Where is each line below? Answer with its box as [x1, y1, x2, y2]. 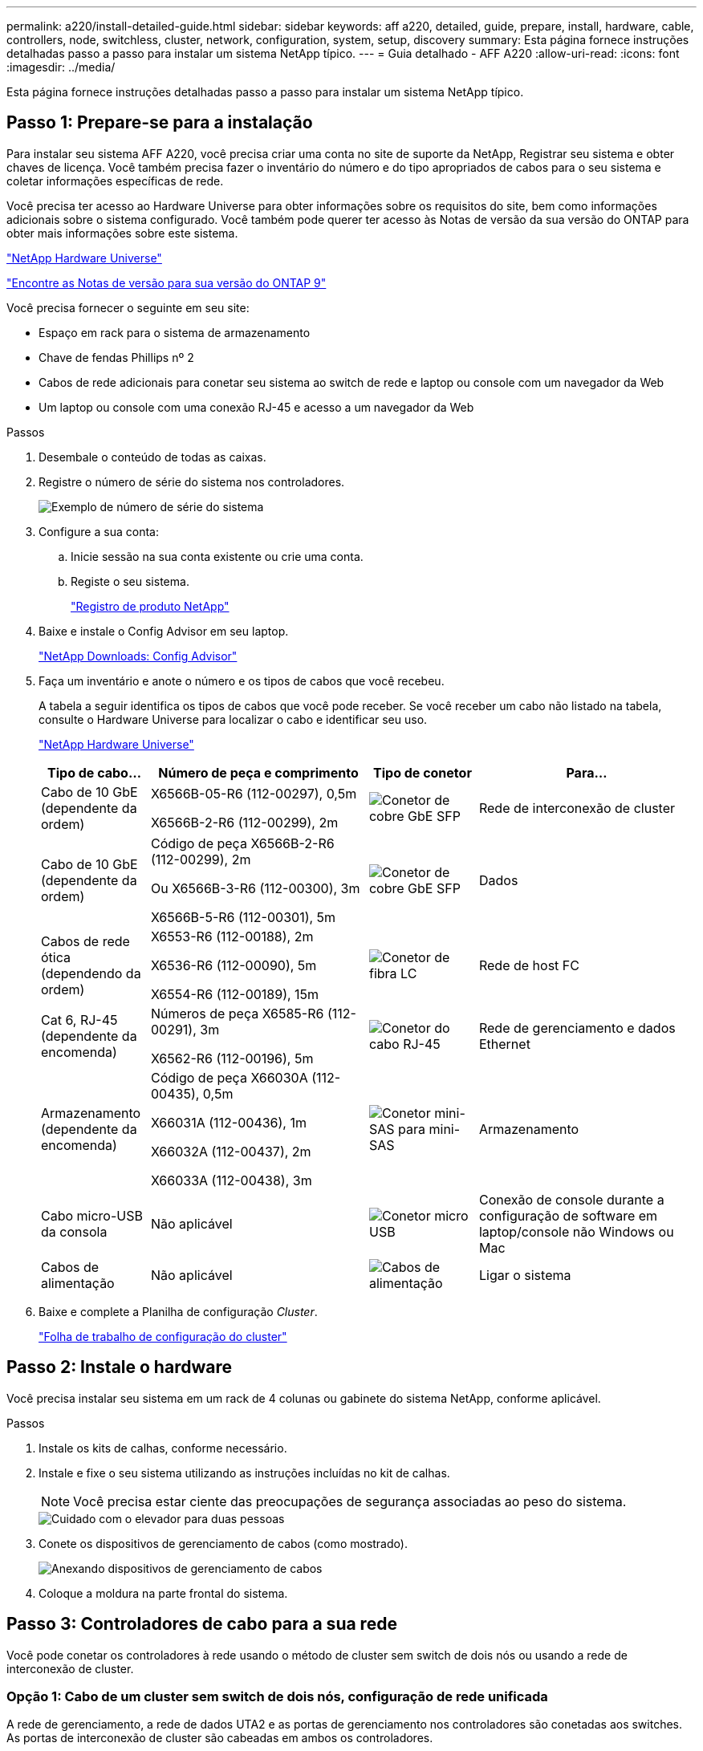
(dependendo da [41, 965, 141, 981]
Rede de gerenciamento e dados [478, 1019, 676, 1036]
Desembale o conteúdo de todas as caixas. [39, 449, 266, 464]
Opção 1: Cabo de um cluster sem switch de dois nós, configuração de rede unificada [6, 1688, 548, 1704]
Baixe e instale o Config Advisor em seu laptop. [39, 624, 289, 638]
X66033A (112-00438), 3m [150, 1172, 312, 1188]
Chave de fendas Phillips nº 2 [39, 350, 194, 364]
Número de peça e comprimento [158, 764, 359, 781]
